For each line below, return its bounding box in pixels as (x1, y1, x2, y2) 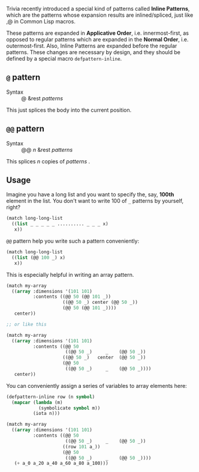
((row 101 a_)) (62, 444, 101, 450)
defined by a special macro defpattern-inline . (6, 55, 122, 62)
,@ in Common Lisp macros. (6, 18, 76, 25)
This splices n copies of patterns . (6, 157, 91, 165)
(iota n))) (32, 411, 61, 417)
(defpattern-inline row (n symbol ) (6, 393, 95, 400)
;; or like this (6, 321, 47, 327)
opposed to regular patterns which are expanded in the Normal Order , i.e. (6, 36, 189, 43)
